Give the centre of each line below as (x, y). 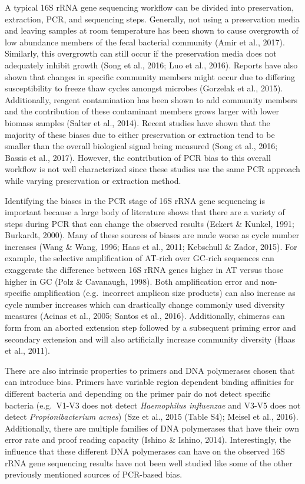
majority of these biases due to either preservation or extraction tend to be (140, 134)
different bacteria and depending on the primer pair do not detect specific (138, 393)
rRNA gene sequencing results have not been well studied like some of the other (149, 462)
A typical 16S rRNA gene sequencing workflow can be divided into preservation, (149, 7)
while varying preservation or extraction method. (93, 180)
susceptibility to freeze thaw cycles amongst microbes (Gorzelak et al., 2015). (144, 88)
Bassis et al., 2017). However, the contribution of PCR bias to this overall (138, 157)
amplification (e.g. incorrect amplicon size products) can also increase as (164, 293)
